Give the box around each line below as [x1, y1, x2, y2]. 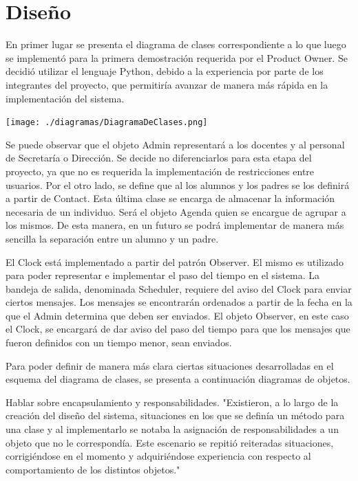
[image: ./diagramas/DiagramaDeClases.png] [6, 118, 208, 128]
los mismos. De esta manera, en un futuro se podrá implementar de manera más [6, 218, 344, 232]
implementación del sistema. [6, 91, 125, 105]
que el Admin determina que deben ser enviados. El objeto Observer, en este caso [6, 308, 349, 322]
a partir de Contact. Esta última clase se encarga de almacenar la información [6, 191, 335, 205]
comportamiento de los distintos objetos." [6, 462, 180, 476]
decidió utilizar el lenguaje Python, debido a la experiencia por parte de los [6, 64, 324, 78]
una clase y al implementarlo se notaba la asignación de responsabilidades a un [6, 422, 339, 436]
